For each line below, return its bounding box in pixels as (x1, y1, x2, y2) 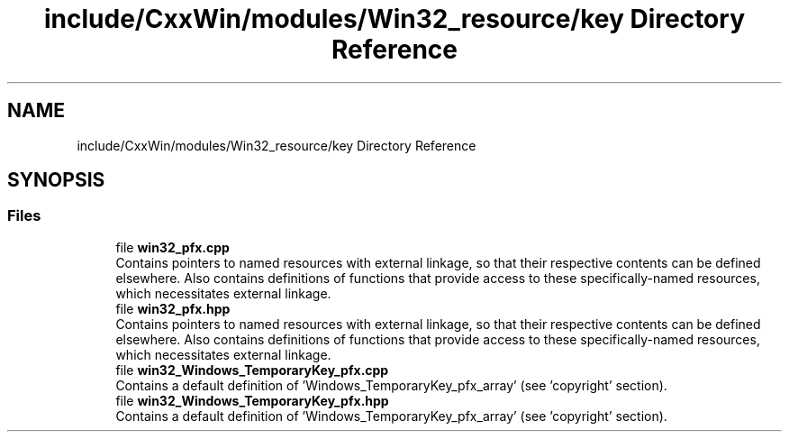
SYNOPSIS (7, 169, 105, 192)
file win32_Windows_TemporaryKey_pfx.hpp (115, 392, 389, 408)
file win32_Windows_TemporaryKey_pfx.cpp (115, 361, 389, 378)
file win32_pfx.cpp (115, 239, 230, 255)
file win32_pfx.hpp (115, 300, 231, 316)
